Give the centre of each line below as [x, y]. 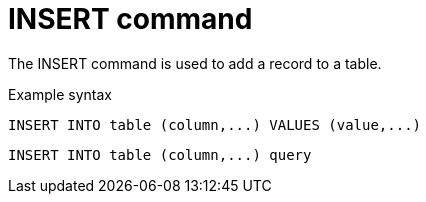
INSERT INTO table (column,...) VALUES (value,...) [215, 124]
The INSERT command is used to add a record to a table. [195, 63]
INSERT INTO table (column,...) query [160, 154]
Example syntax [60, 94]
